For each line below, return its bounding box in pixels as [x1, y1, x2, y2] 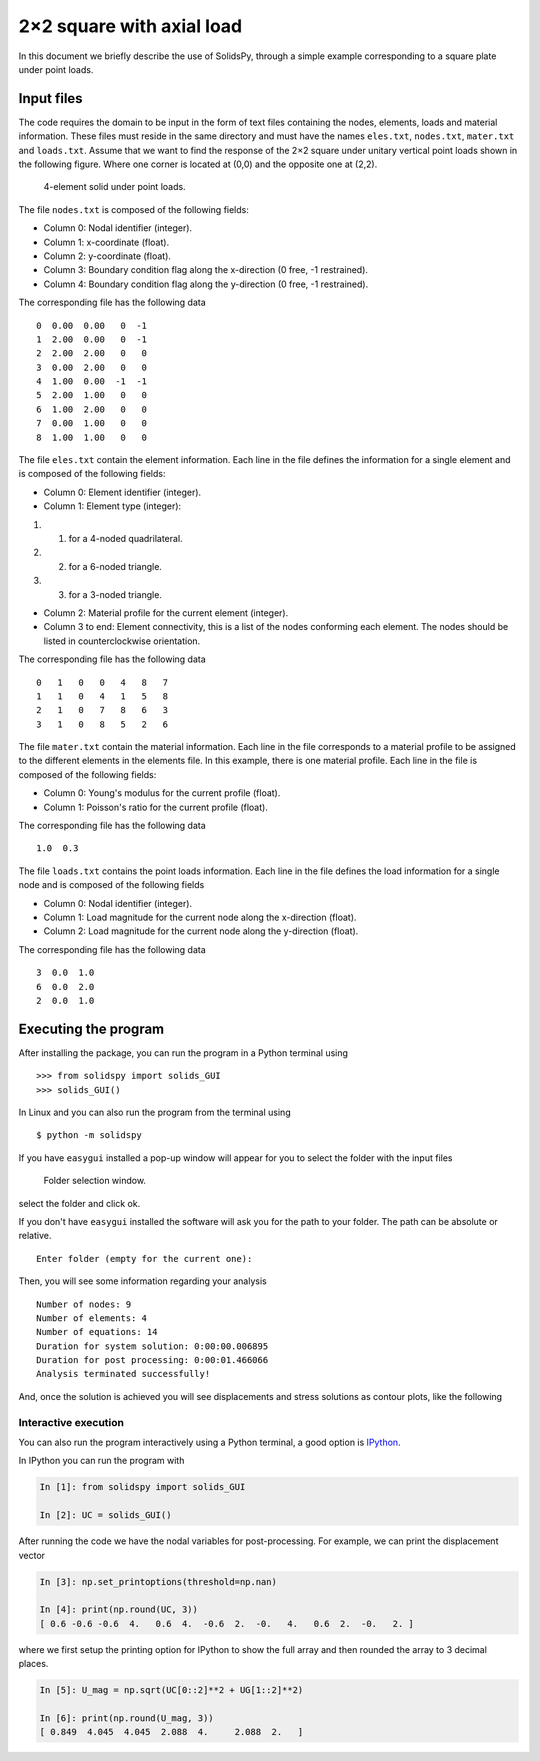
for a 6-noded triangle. [68, 560, 162, 572]
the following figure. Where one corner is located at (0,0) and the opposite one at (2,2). [18, 158, 378, 170]
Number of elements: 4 [36, 1312, 148, 1324]
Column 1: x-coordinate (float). [43, 236, 170, 248]
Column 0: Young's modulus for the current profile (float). [43, 787, 281, 799]
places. [18, 1658, 49, 1670]
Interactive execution [18, 1415, 125, 1429]
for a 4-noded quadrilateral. [68, 533, 184, 544]
